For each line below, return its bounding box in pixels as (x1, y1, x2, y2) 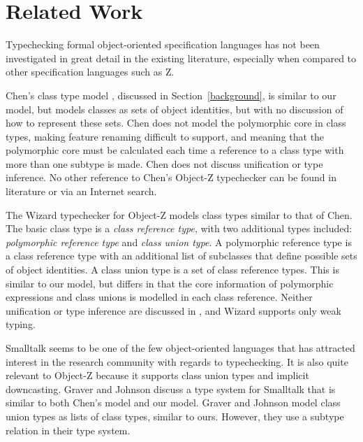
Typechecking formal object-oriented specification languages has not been (6, 37, 320, 52)
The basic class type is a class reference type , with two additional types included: (6, 221, 353, 236)
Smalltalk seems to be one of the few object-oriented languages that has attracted (6, 341, 355, 355)
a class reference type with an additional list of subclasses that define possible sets (6, 248, 357, 263)
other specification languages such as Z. (6, 64, 175, 79)
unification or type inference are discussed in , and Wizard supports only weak (6, 303, 341, 318)
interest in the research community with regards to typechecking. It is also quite (6, 354, 348, 369)
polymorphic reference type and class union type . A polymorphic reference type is (6, 234, 352, 249)
